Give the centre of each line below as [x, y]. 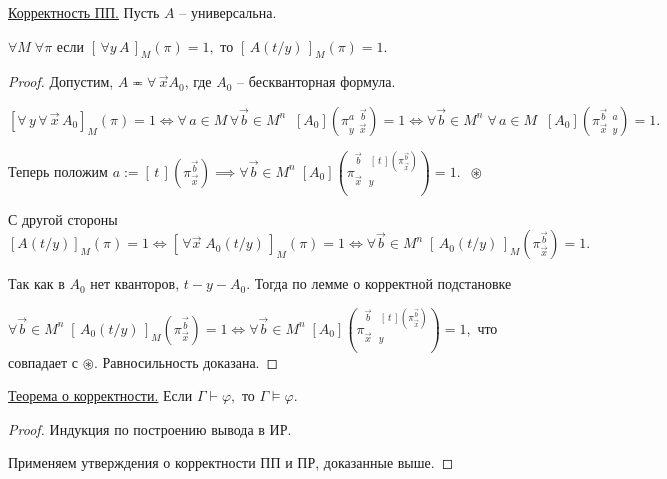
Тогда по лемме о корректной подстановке [383, 283]
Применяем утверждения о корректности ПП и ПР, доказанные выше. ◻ [231, 462]
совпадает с [43, 361]
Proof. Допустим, [61, 81]
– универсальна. [228, 12]
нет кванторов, [135, 283]
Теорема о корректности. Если [100, 395]
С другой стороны [63, 218]
